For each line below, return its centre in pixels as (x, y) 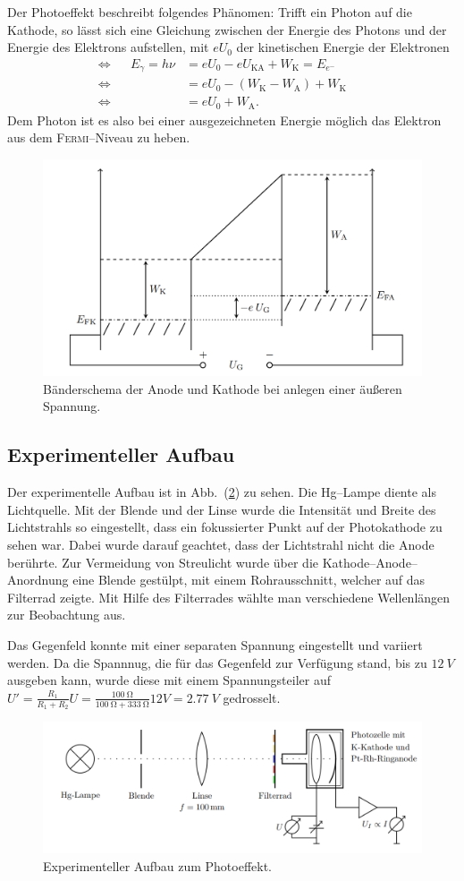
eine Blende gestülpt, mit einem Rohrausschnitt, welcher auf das (249, 580)
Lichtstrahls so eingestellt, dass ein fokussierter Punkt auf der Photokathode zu (225, 527)
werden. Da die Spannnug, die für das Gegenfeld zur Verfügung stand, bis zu (217, 662)
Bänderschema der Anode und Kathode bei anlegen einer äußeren (223, 388)
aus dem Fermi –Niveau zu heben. (99, 137)
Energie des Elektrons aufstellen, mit (108, 47)
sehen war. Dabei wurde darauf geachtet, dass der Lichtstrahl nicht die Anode (221, 544)
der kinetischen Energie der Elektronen (343, 47)
